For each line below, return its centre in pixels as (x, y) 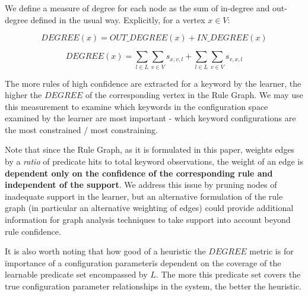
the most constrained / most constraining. (81, 129)
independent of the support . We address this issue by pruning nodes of (141, 185)
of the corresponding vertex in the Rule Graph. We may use (194, 95)
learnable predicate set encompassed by (76, 274)
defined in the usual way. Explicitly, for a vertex (118, 19)
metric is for (272, 251)
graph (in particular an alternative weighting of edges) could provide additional (149, 208)
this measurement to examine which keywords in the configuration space (136, 106)
